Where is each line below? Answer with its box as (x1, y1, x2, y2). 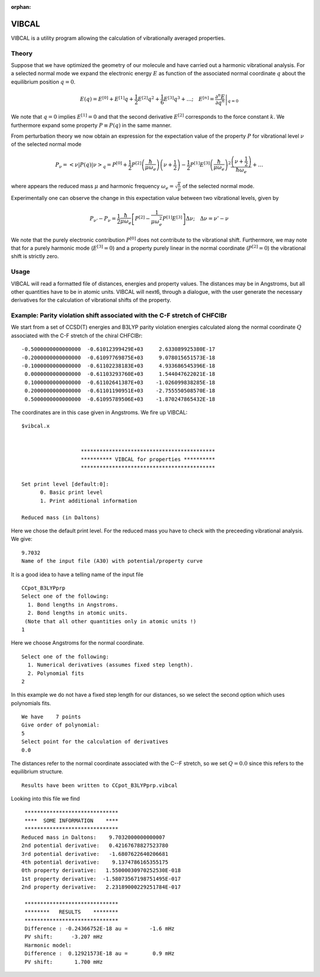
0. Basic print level (40, 489, 103, 496)
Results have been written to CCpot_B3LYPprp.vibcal (21, 782, 178, 789)
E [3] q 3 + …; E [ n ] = (164, 95, 215, 103)
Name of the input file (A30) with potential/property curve (21, 558, 203, 564)
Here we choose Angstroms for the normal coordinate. (11, 639, 145, 646)
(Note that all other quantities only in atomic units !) (24, 618, 197, 624)
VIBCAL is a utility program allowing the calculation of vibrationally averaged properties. (11, 34, 226, 42)
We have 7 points (21, 713, 81, 721)
